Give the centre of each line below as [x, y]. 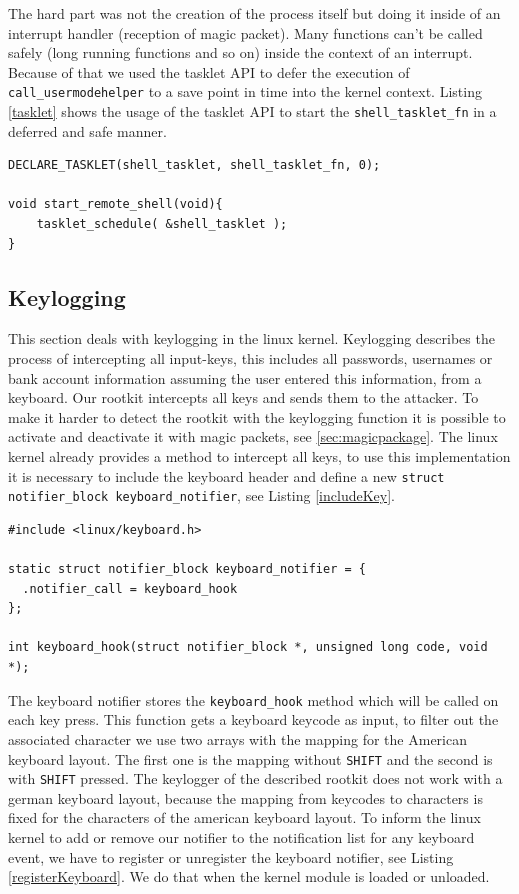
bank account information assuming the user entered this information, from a [245, 377]
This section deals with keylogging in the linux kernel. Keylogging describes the [251, 338]
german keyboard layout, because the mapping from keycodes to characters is [245, 797]
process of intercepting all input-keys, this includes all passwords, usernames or [250, 358]
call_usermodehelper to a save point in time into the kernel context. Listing [245, 91]
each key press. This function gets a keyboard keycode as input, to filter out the [253, 719]
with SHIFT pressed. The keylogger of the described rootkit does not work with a [255, 778]
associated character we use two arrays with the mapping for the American [237, 738]
